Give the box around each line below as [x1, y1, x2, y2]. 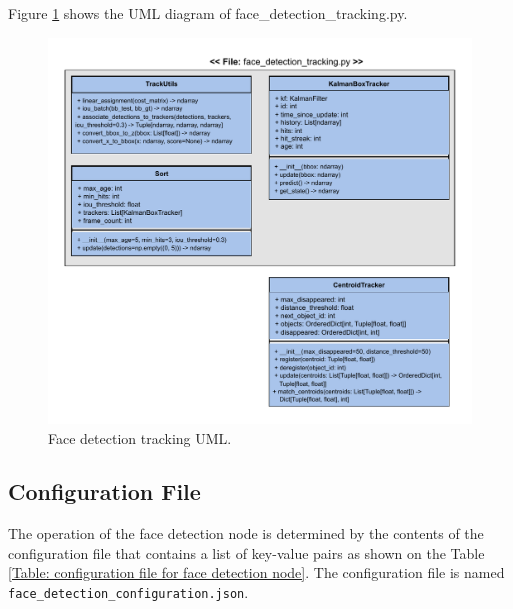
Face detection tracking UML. [48, 427, 232, 448]
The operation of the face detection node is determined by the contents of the [8, 523, 484, 544]
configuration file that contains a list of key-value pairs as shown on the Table [8, 542, 485, 563]
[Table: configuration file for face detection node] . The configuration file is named [8, 562, 505, 583]
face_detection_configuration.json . [8, 582, 249, 603]
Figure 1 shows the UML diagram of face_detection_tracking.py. [8, 3, 408, 23]
